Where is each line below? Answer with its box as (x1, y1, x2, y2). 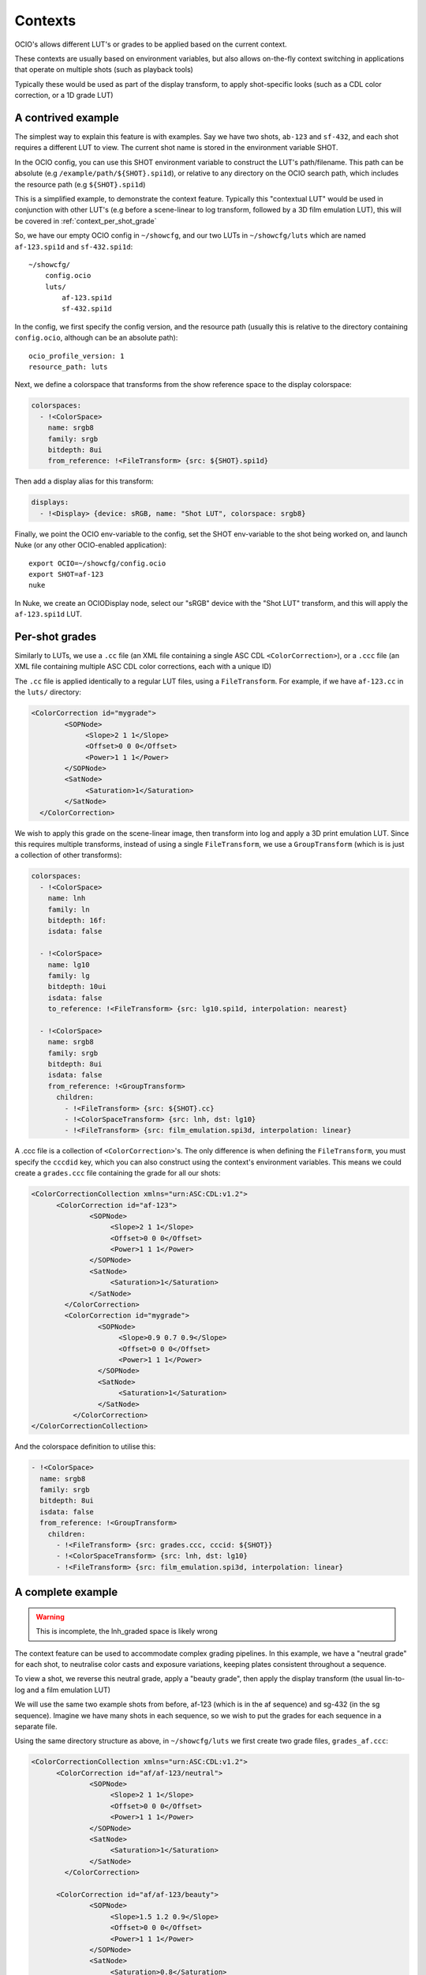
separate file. (14, 1721, 58, 1731)
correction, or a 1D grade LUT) (14, 91, 114, 100)
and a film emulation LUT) (26, 1685, 110, 1695)
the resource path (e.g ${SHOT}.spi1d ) (14, 179, 146, 189)
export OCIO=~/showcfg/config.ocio (28, 559, 166, 568)
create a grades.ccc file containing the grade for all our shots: (14, 1168, 221, 1178)
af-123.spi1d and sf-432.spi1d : (14, 242, 133, 251)
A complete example (14, 1586, 118, 1599)
